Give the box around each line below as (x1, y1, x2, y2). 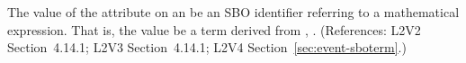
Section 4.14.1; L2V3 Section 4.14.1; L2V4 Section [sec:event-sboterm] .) (7, 38, 407, 57)
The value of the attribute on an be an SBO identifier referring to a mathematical (7, 3, 460, 21)
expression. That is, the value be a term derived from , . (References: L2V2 (7, 20, 421, 39)
